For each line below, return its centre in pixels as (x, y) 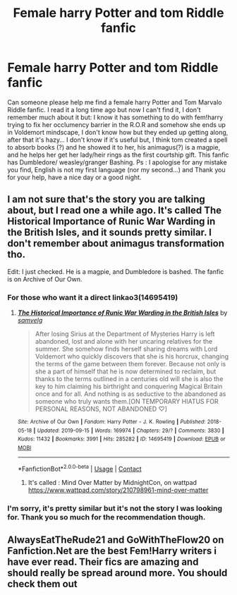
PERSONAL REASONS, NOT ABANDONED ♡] (101, 409)
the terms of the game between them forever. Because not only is (130, 364)
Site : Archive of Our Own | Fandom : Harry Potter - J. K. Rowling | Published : (111, 422)
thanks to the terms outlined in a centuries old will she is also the (129, 379)
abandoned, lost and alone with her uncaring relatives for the (124, 342)
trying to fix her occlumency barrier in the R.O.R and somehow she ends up (116, 124)
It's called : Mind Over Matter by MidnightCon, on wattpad (113, 482)
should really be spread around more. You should (117, 573)
